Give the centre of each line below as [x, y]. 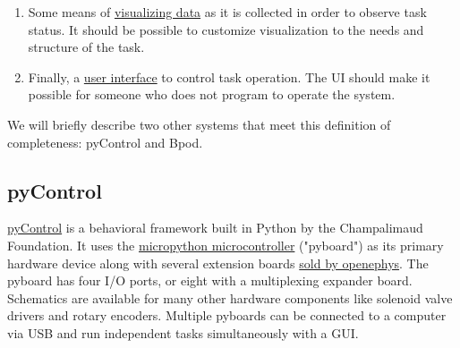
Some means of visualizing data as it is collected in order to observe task [227, 12]
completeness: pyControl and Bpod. [105, 142]
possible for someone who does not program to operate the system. [212, 94]
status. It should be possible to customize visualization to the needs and [226, 29]
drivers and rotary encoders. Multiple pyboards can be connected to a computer [227, 315]
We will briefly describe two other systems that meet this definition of [199, 124]
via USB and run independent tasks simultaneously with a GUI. [183, 332]
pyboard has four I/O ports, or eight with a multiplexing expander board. [210, 280]
